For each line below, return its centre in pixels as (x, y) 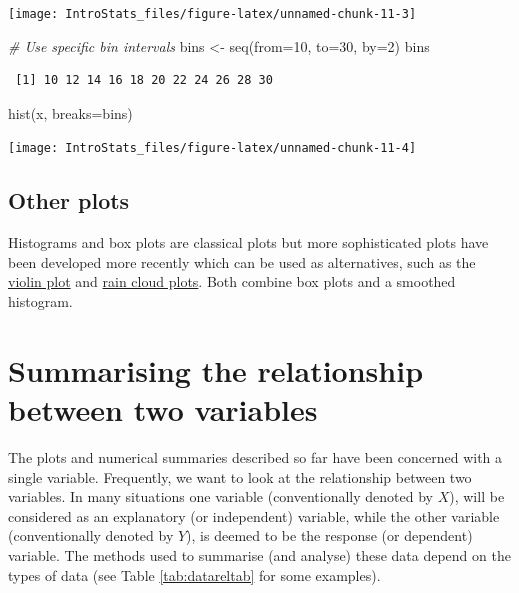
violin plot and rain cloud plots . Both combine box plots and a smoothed (232, 281)
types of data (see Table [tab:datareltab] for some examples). (194, 574)
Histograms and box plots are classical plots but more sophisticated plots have (248, 242)
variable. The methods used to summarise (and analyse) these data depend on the (259, 554)
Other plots (69, 200)
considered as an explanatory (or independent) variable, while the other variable (254, 515)
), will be (477, 496)
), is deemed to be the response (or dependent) (329, 535)
